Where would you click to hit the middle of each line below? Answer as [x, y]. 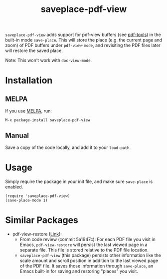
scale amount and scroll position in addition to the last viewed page [89, 260]
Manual [17, 135]
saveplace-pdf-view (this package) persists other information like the [90, 255]
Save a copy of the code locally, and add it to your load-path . [68, 147]
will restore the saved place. [34, 50]
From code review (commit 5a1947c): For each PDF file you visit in [87, 239]
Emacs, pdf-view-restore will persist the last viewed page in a [84, 244]
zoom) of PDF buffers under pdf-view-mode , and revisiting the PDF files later [83, 45]
